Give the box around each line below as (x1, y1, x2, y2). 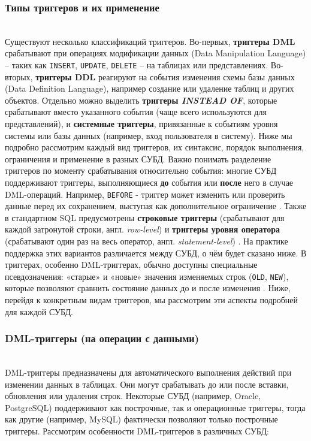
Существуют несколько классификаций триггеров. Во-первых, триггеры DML (5, 35, 295, 47)
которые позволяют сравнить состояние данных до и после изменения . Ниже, (5, 282, 291, 294)
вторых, (5, 70, 33, 83)
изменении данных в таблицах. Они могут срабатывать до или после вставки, (5, 377, 289, 390)
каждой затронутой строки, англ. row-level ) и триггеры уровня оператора (5, 223, 280, 235)
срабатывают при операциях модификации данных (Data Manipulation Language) (5, 47, 306, 59)
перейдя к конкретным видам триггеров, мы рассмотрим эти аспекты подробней (5, 294, 298, 306)
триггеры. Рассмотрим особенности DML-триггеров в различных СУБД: (5, 425, 269, 437)
